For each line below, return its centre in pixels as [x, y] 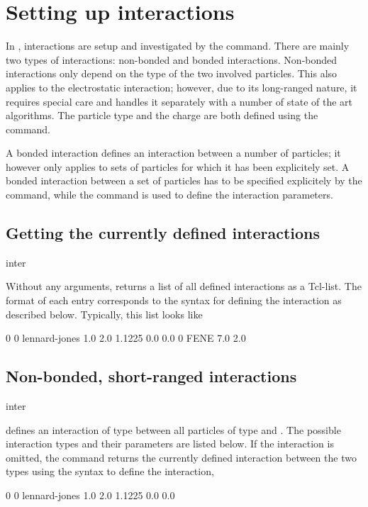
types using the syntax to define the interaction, [110, 471]
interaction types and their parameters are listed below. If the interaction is [170, 444]
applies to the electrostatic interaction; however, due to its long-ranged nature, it [182, 87]
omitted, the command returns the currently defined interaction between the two [181, 457]
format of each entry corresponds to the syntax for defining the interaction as [174, 300]
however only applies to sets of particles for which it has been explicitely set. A [178, 166]
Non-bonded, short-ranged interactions [151, 376]
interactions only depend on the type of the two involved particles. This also [172, 73]
